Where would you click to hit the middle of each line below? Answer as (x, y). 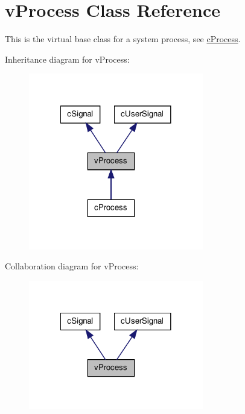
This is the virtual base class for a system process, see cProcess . (123, 39)
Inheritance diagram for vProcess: (67, 59)
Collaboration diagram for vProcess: (72, 266)
